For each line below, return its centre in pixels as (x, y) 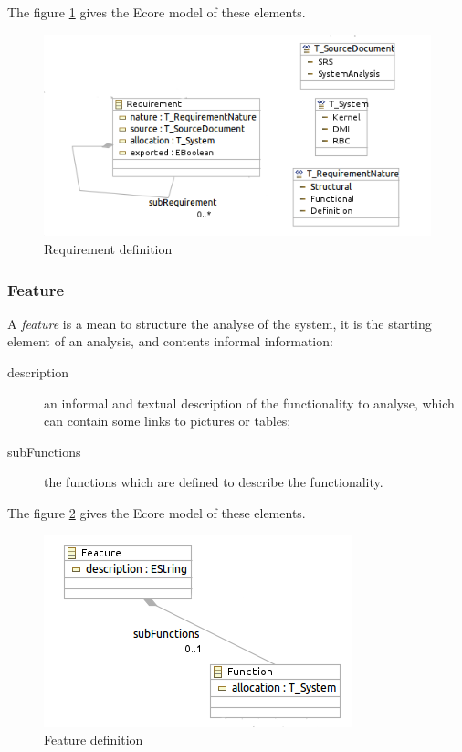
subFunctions (44, 451)
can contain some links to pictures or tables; (168, 421)
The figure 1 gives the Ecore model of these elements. (157, 12)
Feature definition (94, 740)
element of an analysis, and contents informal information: (170, 341)
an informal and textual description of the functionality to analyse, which (249, 402)
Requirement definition (108, 249)
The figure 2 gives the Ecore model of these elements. (157, 513)
